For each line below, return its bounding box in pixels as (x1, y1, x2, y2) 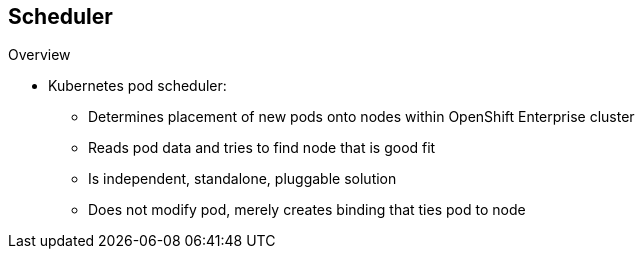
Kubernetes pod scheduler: (48, 77, 227, 95)
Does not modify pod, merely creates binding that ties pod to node (88, 201, 526, 219)
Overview (8, 46, 71, 64)
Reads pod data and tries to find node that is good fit (88, 139, 436, 157)
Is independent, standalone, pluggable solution (88, 170, 397, 188)
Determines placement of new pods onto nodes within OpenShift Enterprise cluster (88, 108, 635, 126)
